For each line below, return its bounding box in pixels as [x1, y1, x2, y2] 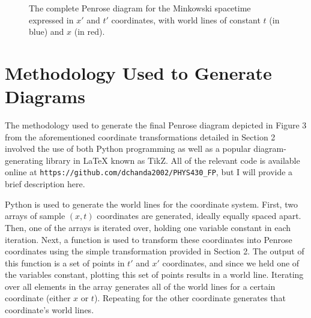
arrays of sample [5, 209, 65, 222]
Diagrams [5, 84, 85, 109]
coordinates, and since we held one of [162, 256, 300, 269]
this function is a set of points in [5, 256, 125, 269]
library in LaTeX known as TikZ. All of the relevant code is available [46, 154, 300, 166]
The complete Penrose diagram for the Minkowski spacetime [29, 2, 251, 14]
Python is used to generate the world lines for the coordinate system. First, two [5, 197, 298, 210]
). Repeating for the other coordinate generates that [94, 292, 286, 304]
